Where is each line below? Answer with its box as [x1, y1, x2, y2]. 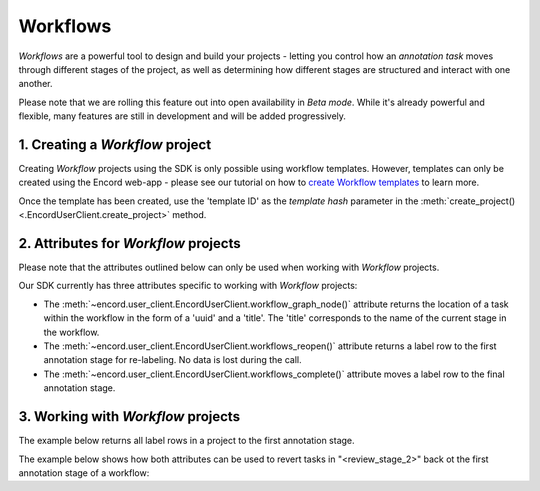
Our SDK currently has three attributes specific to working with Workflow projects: [18, 280, 358, 292]
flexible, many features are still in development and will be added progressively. [18, 110, 347, 122]
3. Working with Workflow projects [18, 408, 240, 425]
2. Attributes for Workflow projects [18, 235, 241, 252]
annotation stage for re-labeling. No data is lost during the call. [43, 354, 302, 366]
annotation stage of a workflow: [18, 466, 150, 479]
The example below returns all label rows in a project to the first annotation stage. [18, 435, 355, 447]
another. [18, 78, 53, 90]
